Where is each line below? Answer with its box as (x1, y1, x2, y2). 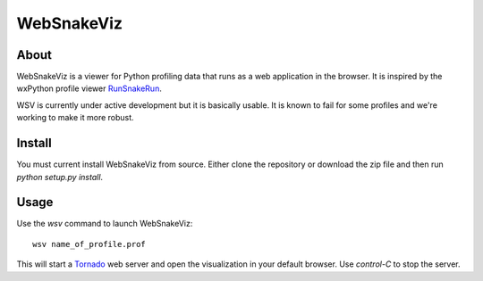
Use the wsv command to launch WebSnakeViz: (16, 219, 193, 229)
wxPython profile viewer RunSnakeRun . (16, 83, 163, 94)
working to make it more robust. (16, 112, 134, 123)
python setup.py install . (16, 171, 103, 182)
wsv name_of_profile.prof (32, 239, 147, 249)
